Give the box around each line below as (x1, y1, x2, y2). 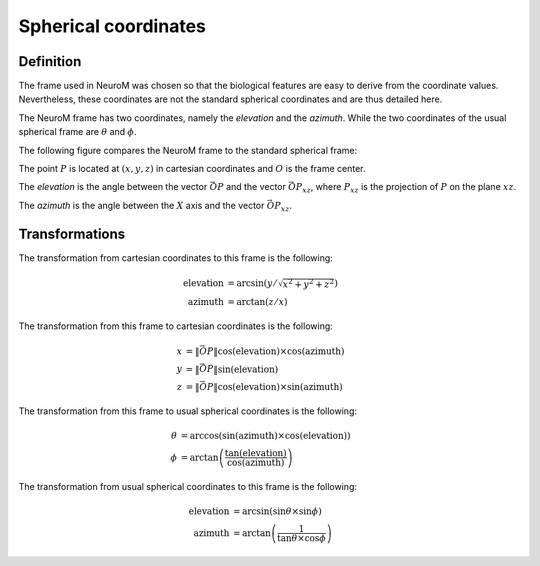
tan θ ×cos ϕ (276, 533, 327, 544)
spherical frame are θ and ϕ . (18, 126, 137, 138)
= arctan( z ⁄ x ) (226, 296, 289, 308)
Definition (18, 53, 82, 70)
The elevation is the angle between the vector (18, 181, 208, 193)
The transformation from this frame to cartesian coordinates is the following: (18, 320, 334, 332)
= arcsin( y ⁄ (226, 277, 277, 289)
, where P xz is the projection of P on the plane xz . (310, 181, 517, 195)
